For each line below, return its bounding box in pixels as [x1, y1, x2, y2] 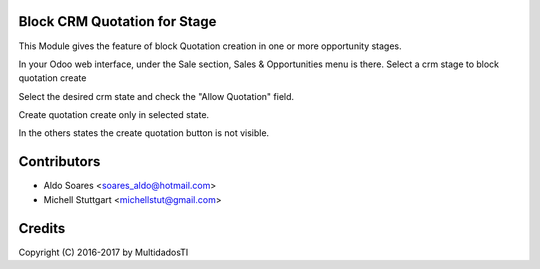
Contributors [18, 153, 101, 170]
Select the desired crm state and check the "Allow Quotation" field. [18, 90, 295, 102]
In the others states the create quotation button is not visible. [18, 127, 270, 139]
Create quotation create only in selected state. [18, 109, 210, 121]
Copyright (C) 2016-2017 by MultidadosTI [18, 246, 189, 258]
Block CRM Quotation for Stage [18, 13, 217, 30]
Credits [18, 220, 66, 237]
